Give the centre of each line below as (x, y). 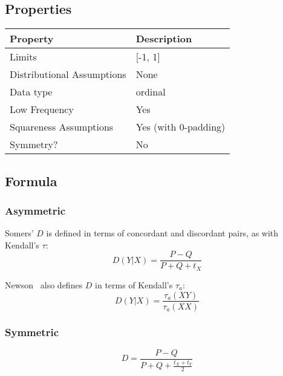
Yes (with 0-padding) (181, 127)
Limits (23, 57)
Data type (31, 92)
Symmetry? (34, 144)
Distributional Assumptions (68, 74)
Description (164, 39)
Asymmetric (35, 210)
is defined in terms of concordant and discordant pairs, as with (162, 233)
